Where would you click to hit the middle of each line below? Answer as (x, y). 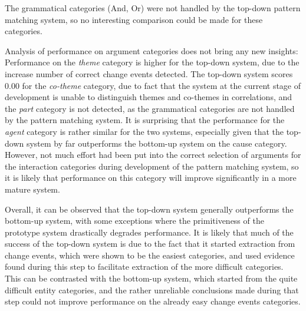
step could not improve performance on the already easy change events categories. (153, 301)
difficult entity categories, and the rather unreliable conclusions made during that (152, 290)
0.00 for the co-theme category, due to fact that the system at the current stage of (153, 85)
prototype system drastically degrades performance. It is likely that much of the (149, 232)
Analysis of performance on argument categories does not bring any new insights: (152, 50)
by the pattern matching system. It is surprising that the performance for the (145, 120)
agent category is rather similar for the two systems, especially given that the (144, 131)
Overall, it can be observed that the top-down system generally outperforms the (149, 209)
